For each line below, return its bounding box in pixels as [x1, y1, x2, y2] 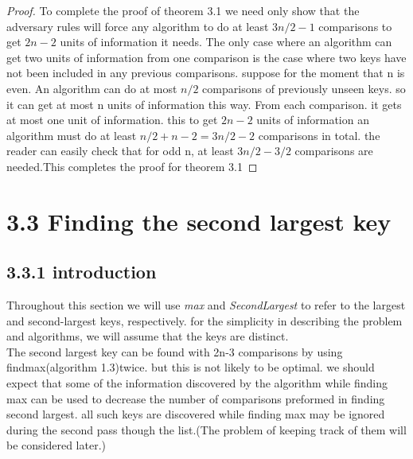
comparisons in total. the [258, 126, 380, 143]
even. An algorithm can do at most [6, 80, 177, 96]
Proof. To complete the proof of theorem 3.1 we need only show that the [6, 2, 360, 18]
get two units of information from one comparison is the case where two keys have [6, 49, 407, 65]
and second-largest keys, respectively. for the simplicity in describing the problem [6, 312, 403, 329]
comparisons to [318, 18, 392, 34]
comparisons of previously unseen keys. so [202, 80, 406, 96]
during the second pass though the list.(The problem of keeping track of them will [6, 421, 407, 438]
